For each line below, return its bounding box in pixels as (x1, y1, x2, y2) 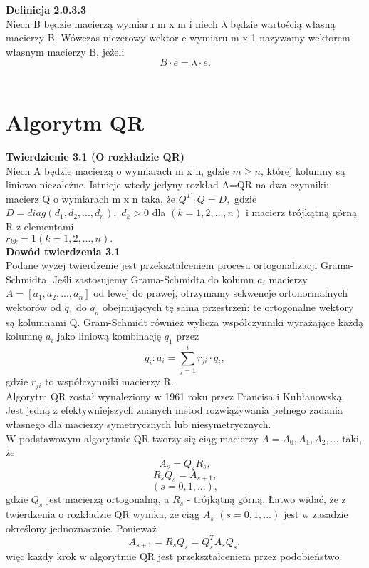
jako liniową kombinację (57, 328, 162, 343)
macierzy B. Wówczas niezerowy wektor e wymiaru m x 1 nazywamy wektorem (6, 30, 350, 45)
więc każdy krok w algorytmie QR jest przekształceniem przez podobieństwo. (6, 548, 343, 563)
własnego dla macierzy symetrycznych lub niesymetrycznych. (6, 416, 271, 431)
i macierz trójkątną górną (245, 205, 357, 220)
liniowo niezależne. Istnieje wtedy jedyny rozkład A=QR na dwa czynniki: (6, 177, 329, 192)
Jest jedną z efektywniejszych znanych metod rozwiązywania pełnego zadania (6, 402, 343, 417)
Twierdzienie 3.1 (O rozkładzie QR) (6, 149, 185, 164)
